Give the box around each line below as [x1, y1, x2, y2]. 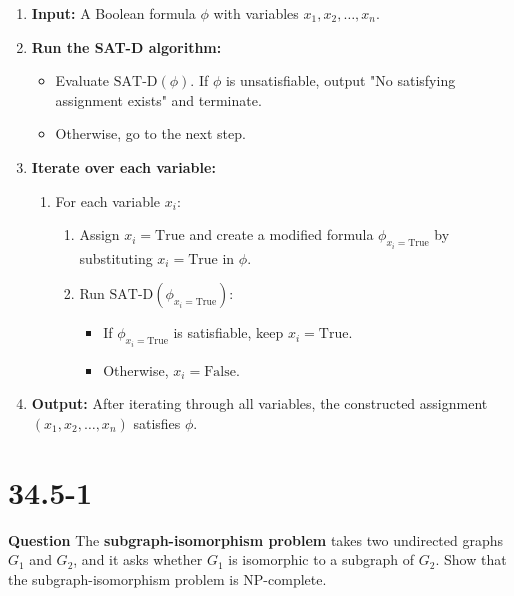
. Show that [435, 549, 507, 570]
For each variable [55, 190, 161, 211]
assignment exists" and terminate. [55, 89, 262, 110]
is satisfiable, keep [173, 322, 284, 343]
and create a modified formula [189, 224, 374, 245]
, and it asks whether [73, 549, 203, 570]
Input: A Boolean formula [31, 3, 196, 23]
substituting [79, 247, 153, 268]
